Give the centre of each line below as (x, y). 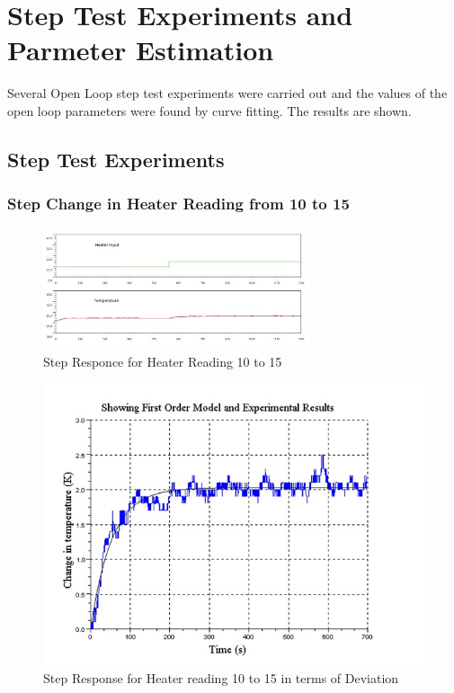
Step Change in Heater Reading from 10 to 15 (178, 204)
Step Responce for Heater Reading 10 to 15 (163, 362)
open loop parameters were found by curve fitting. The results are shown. (209, 110)
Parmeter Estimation (141, 50)
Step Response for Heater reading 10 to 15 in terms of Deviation (221, 677)
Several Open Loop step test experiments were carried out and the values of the (227, 93)
